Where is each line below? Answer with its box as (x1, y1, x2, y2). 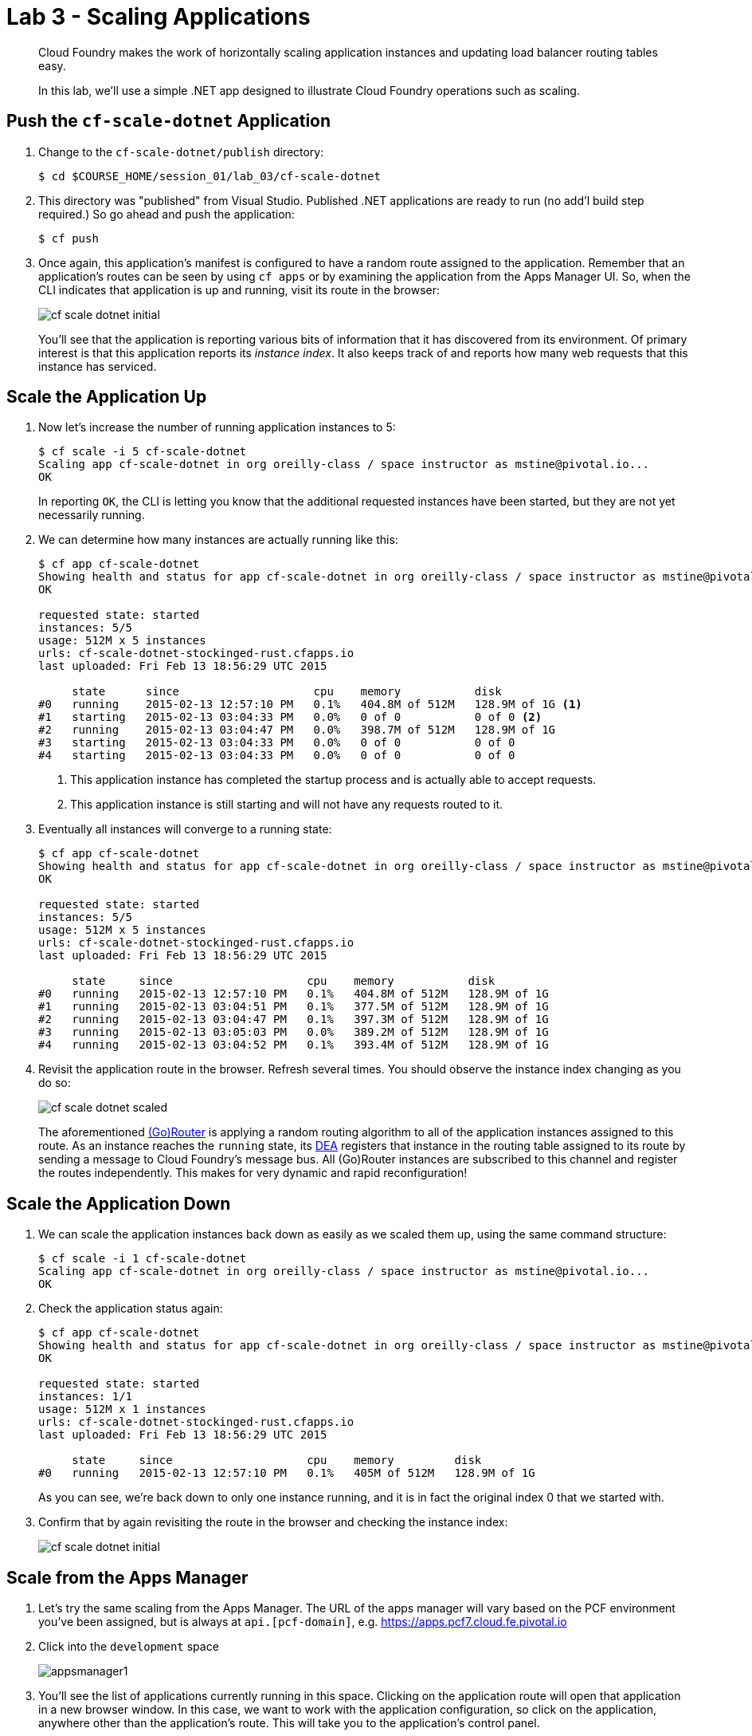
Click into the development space (38, 1640, 219, 1654)
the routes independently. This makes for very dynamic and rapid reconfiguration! (38, 1166, 468, 1180)
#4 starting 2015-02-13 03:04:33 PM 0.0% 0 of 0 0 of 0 (38, 749, 515, 762)
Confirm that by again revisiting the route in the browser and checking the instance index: (38, 1515, 508, 1529)
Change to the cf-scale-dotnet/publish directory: (38, 144, 324, 159)
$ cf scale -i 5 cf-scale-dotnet (38, 445, 247, 459)
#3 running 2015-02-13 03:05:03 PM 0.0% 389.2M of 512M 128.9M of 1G (38, 1025, 549, 1039)
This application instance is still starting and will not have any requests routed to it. (70, 797, 503, 812)
